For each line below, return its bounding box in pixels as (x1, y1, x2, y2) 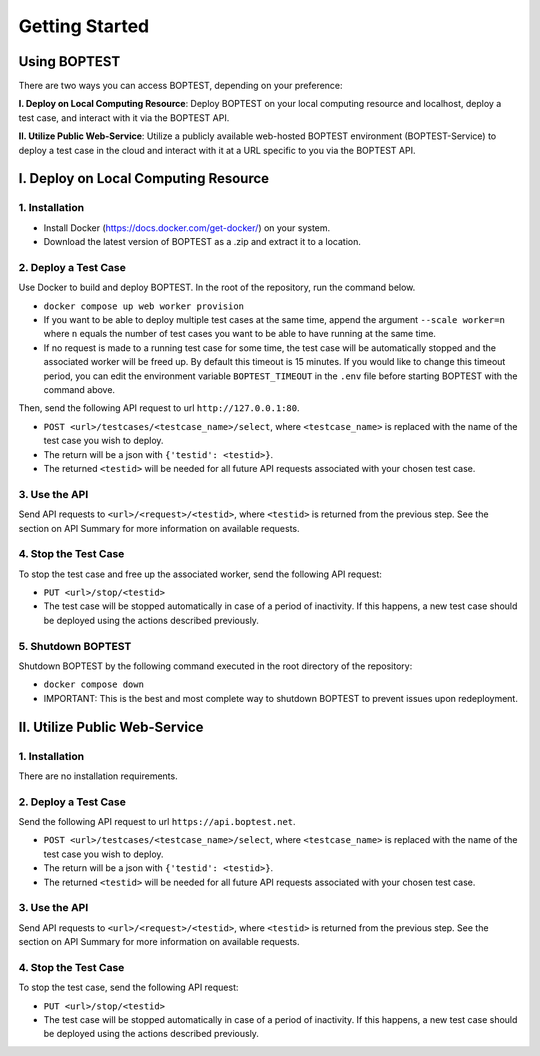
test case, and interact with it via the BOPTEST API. (18, 111, 230, 124)
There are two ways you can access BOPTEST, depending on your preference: (18, 80, 344, 92)
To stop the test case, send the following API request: (18, 981, 239, 994)
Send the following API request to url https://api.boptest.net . (18, 816, 296, 828)
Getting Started (18, 15, 150, 37)
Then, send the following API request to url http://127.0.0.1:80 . (18, 402, 300, 414)
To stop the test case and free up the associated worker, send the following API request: (18, 568, 382, 580)
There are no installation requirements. (18, 770, 179, 782)
